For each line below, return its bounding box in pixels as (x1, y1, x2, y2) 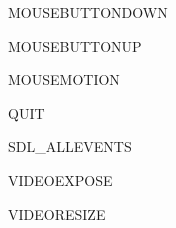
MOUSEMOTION (8, 69, 120, 90)
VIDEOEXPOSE (8, 169, 113, 190)
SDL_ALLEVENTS (8, 136, 132, 157)
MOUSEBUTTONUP (8, 35, 142, 56)
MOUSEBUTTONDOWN (8, 2, 168, 22)
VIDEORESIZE (8, 203, 106, 224)
